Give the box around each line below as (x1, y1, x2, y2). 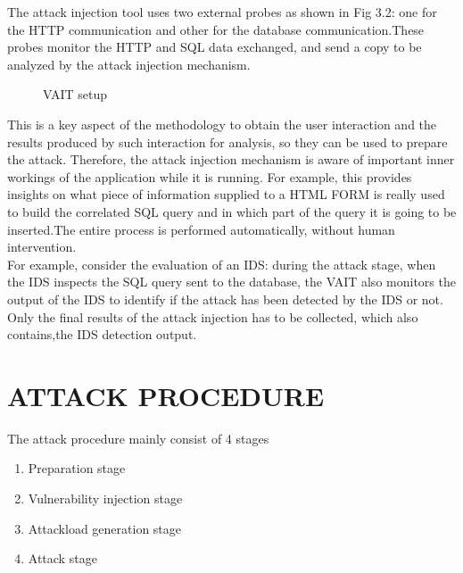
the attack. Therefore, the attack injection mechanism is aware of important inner (7, 150, 455, 169)
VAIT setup (43, 85, 108, 104)
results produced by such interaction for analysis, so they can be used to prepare (7, 132, 448, 151)
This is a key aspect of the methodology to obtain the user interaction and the (7, 114, 437, 133)
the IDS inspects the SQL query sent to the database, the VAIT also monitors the (7, 272, 456, 291)
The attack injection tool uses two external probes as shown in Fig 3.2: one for (7, 3, 437, 21)
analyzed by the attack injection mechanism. (7, 54, 251, 73)
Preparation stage (28, 459, 126, 477)
